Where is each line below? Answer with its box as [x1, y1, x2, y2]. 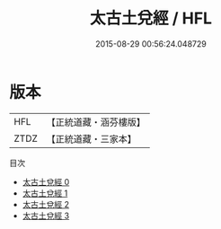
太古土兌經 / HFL [89, 8, 213, 29]
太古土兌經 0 [22, 176, 70, 187]
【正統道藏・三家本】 [46, 132, 137, 145]
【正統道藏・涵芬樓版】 [46, 116, 146, 128]
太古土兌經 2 [22, 198, 70, 209]
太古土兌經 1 [22, 188, 68, 198]
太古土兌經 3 [22, 210, 70, 221]
